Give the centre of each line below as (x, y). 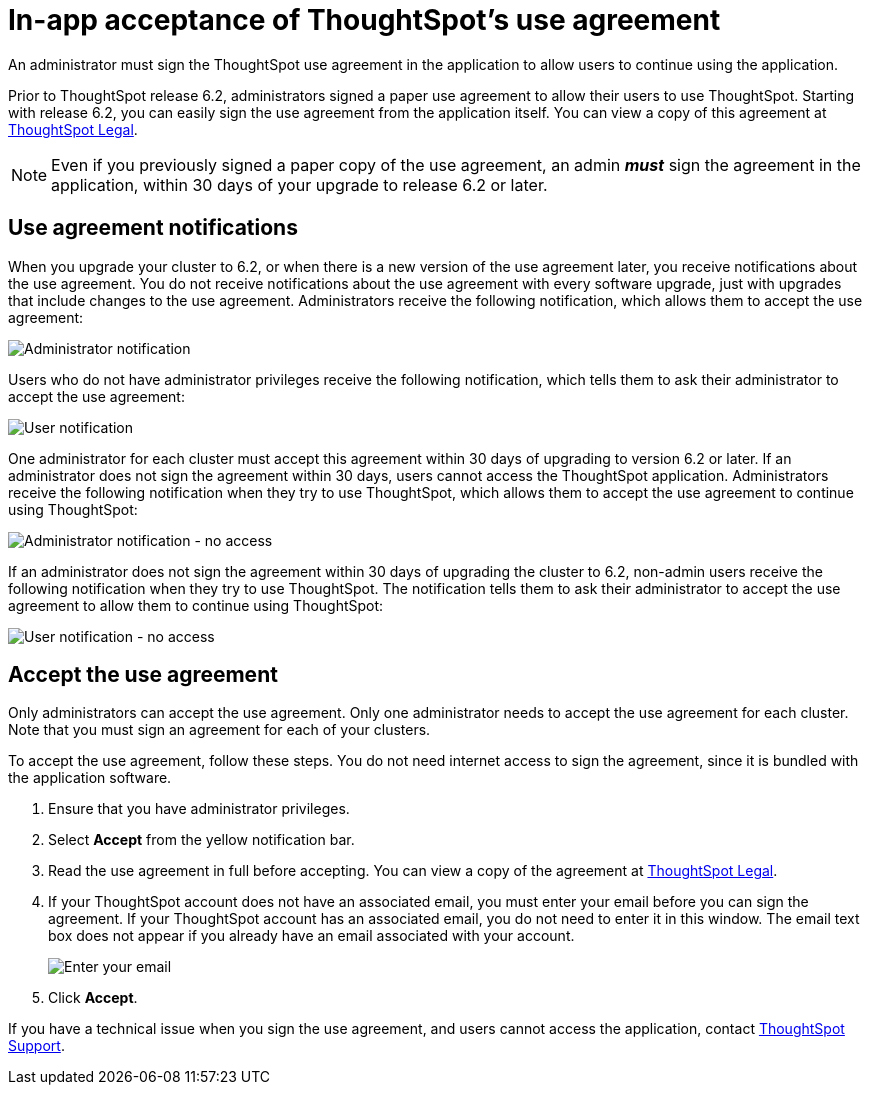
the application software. (90, 778)
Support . (36, 1046)
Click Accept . (93, 998)
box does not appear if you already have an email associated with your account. (311, 936)
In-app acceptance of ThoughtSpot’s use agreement (364, 20)
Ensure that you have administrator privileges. (199, 809)
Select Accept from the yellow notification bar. (201, 840)
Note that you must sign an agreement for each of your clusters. (219, 730)
